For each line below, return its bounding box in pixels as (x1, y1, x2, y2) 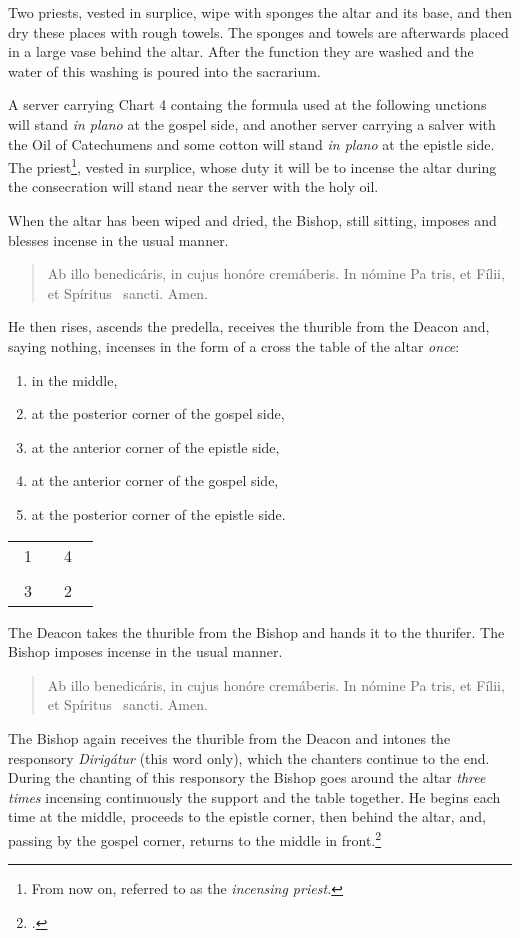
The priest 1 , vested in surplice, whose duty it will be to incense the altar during (8, 154, 497, 177)
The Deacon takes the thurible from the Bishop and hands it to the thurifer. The (8, 621, 505, 642)
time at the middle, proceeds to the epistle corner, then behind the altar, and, (8, 806, 486, 827)
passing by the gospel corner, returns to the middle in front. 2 (8, 826, 382, 850)
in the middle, (31, 369, 118, 390)
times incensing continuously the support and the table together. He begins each (8, 786, 501, 807)
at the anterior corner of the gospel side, (31, 470, 279, 491)
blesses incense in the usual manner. (8, 229, 229, 250)
